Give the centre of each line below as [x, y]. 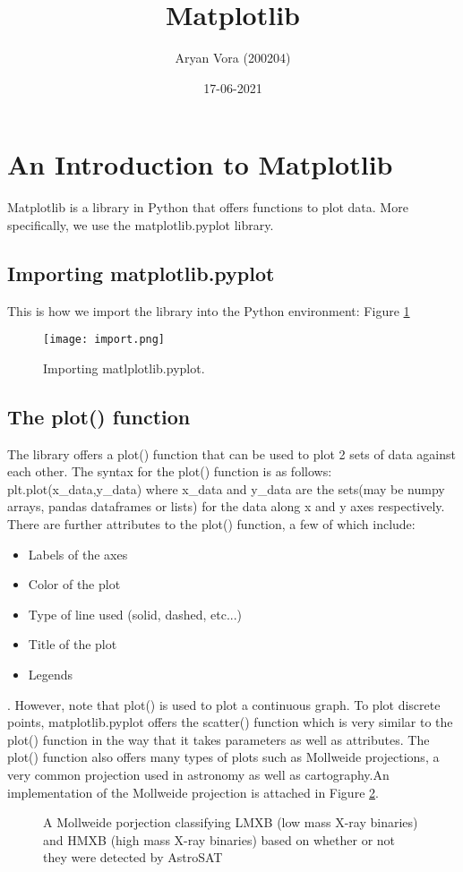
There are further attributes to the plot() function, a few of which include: [211, 524]
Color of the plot [74, 584]
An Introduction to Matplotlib [200, 164]
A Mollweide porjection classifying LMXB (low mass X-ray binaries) [231, 822]
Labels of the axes [78, 554]
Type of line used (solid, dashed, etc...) [135, 614]
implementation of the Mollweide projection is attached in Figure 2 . [193, 792]
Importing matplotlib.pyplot [141, 273]
